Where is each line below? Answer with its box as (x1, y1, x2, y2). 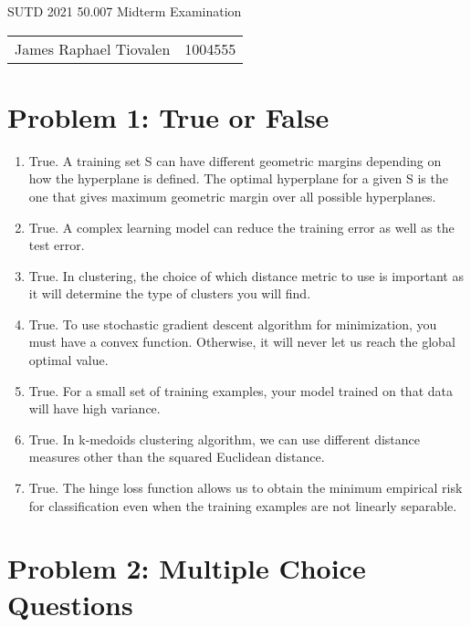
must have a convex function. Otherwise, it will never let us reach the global (28, 332, 455, 351)
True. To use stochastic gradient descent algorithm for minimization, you (28, 314, 437, 333)
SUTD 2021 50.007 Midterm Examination (7, 2, 242, 20)
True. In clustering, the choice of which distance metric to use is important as (28, 266, 464, 285)
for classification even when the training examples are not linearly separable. (28, 496, 457, 515)
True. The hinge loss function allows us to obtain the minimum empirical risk (28, 478, 463, 497)
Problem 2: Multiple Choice (7, 549, 366, 587)
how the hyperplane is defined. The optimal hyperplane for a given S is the (28, 169, 448, 188)
